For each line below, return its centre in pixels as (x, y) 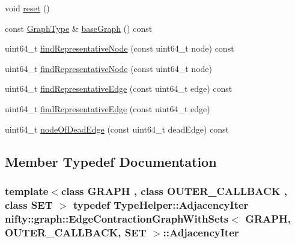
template (27, 190)
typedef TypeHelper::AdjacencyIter (161, 204)
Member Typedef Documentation (111, 161)
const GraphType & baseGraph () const (79, 28)
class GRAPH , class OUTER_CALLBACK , (174, 190)
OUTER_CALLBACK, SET (76, 232)
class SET (29, 204)
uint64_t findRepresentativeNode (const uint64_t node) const (120, 48)
